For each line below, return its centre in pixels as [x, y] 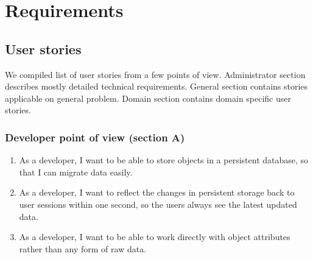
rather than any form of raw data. [83, 248]
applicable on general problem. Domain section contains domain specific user [148, 98]
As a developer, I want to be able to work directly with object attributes [155, 237]
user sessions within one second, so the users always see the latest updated [158, 204]
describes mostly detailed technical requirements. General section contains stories [156, 86]
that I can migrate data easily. [76, 172]
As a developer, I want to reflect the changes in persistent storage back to [157, 192]
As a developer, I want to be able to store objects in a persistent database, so [164, 160]
